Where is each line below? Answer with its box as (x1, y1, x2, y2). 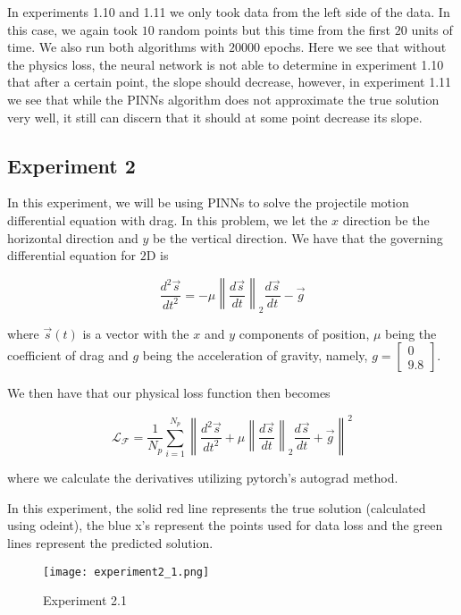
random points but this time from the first (158, 20, 391, 38)
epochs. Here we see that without (264, 38, 447, 56)
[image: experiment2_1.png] (43, 565, 210, 578)
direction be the (342, 210, 430, 229)
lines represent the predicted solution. (7, 533, 214, 552)
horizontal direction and (7, 228, 138, 247)
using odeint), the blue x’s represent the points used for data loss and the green (7, 516, 443, 535)
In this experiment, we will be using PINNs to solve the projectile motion (7, 193, 409, 212)
